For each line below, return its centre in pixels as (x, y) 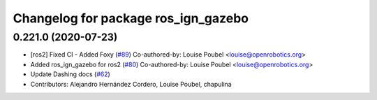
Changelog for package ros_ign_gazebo (131, 18)
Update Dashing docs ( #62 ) (71, 74)
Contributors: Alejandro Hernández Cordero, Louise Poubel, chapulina (131, 84)
